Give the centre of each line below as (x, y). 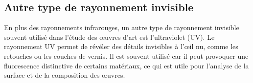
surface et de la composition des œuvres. (65, 75)
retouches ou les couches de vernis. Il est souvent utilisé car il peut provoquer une (126, 56)
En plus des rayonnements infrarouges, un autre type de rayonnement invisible (122, 27)
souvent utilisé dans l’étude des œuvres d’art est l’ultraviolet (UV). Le (109, 37)
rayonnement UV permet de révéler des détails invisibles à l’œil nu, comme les (121, 46)
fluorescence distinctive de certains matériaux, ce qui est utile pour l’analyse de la (126, 65)
